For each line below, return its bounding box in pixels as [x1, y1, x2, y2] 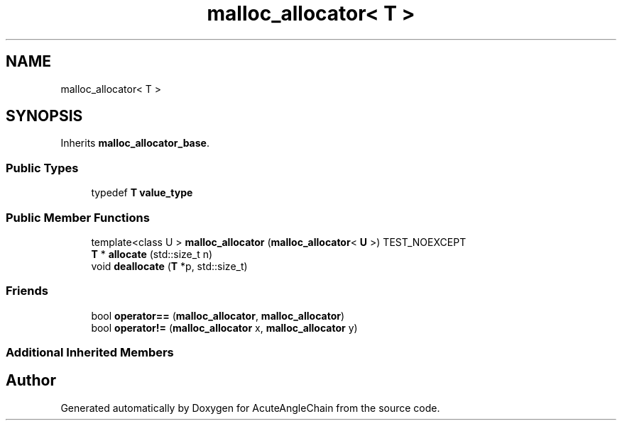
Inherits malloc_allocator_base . [60, 137, 209, 150]
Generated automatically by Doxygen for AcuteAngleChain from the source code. [60, 401, 440, 414]
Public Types [6, 160, 79, 175]
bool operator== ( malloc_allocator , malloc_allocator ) [91, 309, 345, 322]
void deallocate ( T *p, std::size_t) [91, 259, 248, 272]
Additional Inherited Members [6, 345, 174, 360]
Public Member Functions [6, 210, 150, 225]
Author [6, 371, 56, 390]
